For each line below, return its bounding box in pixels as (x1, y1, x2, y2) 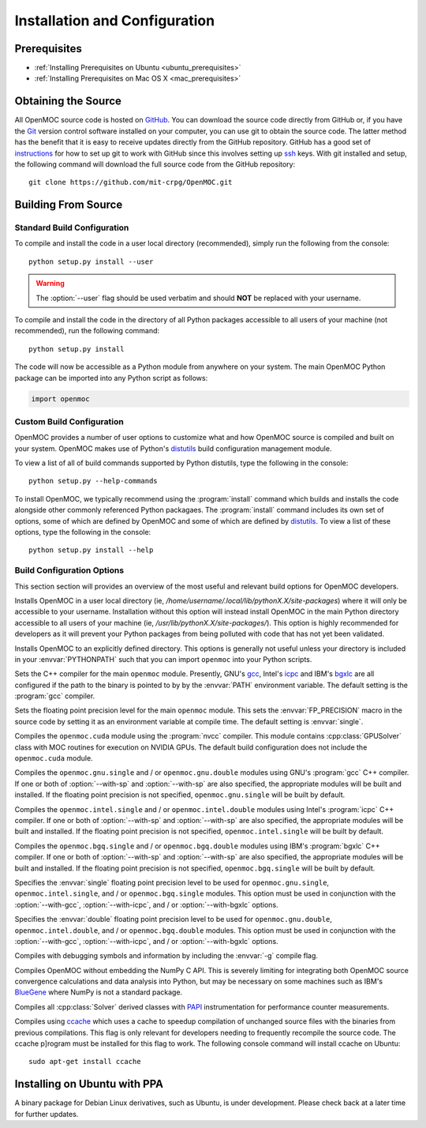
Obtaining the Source (14, 95, 122, 108)
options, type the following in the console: (14, 528, 151, 537)
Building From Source (14, 198, 123, 212)
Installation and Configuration (14, 12, 215, 29)
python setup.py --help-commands (28, 476, 158, 486)
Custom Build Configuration (14, 415, 124, 427)
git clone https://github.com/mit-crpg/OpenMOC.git (28, 178, 233, 187)
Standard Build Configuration (14, 222, 129, 233)
